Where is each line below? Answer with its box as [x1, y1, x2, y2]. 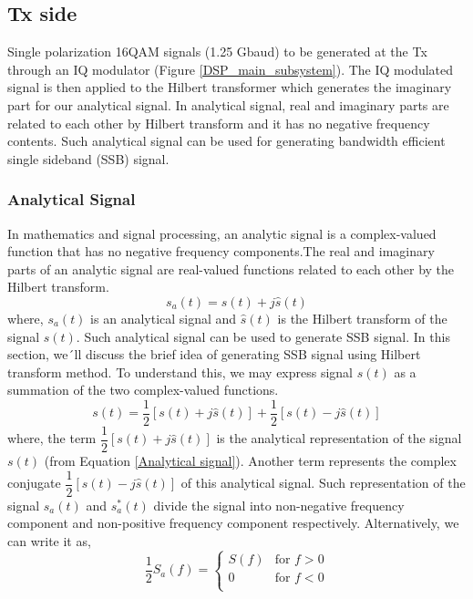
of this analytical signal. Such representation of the [180, 473, 466, 492]
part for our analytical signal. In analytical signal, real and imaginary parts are [7, 95, 449, 114]
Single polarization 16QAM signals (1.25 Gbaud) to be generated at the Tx [7, 42, 427, 61]
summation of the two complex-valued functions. [7, 380, 279, 399]
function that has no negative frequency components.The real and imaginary [7, 242, 435, 261]
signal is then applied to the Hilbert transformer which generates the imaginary [7, 77, 452, 97]
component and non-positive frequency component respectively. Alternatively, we [7, 513, 459, 532]
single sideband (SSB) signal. [7, 149, 170, 168]
